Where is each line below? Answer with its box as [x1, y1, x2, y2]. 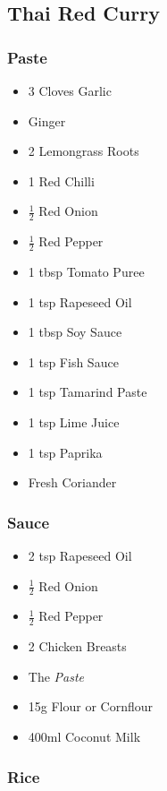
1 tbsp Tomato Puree [28, 262, 145, 281]
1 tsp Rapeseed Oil [28, 292, 132, 311]
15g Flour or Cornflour [28, 697, 154, 716]
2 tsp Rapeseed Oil [28, 546, 132, 564]
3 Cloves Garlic [28, 82, 112, 99]
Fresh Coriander [28, 473, 117, 492]
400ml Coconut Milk [28, 727, 141, 746]
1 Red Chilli [28, 171, 95, 190]
